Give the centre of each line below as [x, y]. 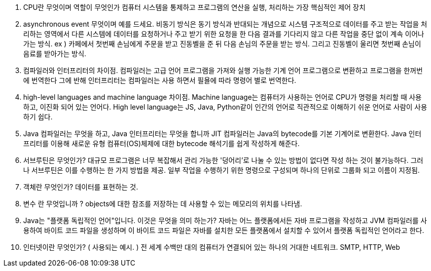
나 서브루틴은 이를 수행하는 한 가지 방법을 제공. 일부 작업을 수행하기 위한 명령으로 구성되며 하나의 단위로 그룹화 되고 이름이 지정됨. [222, 170]
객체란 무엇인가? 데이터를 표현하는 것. [81, 187]
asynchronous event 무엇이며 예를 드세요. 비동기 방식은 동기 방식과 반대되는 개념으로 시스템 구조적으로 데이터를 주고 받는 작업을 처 [225, 24]
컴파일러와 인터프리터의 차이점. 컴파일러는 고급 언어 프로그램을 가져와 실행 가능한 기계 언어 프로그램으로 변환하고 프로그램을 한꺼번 [223, 70]
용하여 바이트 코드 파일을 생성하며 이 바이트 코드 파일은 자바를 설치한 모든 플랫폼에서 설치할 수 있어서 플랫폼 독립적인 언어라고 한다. [224, 230]
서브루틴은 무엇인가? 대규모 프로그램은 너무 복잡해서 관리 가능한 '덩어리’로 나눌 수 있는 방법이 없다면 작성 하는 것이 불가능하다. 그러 [223, 160]
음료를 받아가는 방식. [55, 54]
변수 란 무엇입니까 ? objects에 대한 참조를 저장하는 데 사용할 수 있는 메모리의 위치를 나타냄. [163, 204]
